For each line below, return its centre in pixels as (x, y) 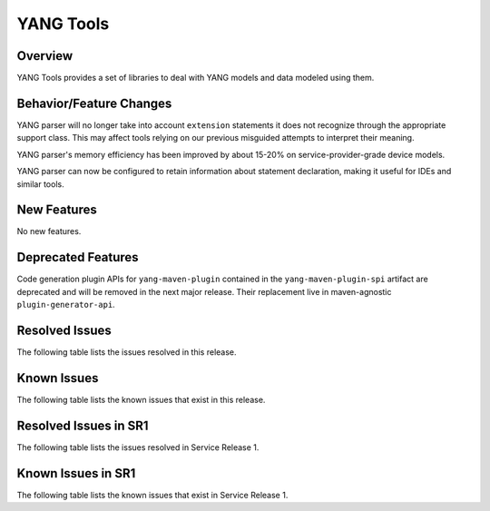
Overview (45, 56)
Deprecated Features (78, 257)
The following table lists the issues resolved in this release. (127, 352)
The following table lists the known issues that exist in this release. (141, 399)
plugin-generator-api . (66, 305)
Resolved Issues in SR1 (83, 425)
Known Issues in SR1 (76, 473)
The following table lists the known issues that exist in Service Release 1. (152, 495)
